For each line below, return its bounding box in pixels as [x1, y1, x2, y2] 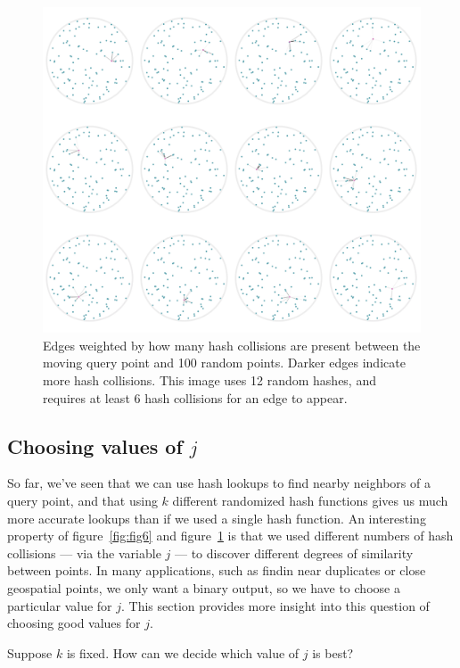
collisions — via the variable [7, 543, 161, 562]
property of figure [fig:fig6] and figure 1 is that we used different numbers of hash [7, 526, 454, 545]
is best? [312, 643, 354, 662]
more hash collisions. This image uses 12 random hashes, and [43, 370, 376, 389]
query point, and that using [7, 491, 158, 509]
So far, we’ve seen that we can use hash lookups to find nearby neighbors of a [7, 474, 431, 492]
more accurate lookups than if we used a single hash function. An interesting [7, 508, 426, 527]
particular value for [7, 596, 112, 614]
